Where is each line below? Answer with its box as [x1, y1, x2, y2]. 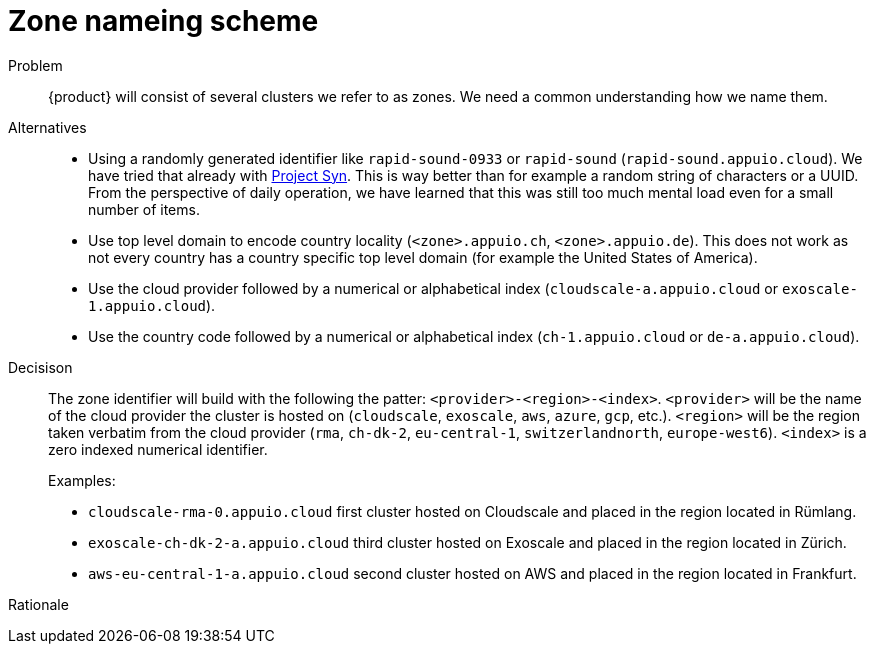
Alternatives [8, 118, 87, 136]
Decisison [8, 358, 73, 376]
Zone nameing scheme [8, 4, 319, 38]
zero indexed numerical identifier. [48, 440, 268, 458]
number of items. [88, 200, 200, 218]
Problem [8, 56, 63, 74]
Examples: [48, 471, 116, 489]
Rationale [8, 595, 69, 613]
